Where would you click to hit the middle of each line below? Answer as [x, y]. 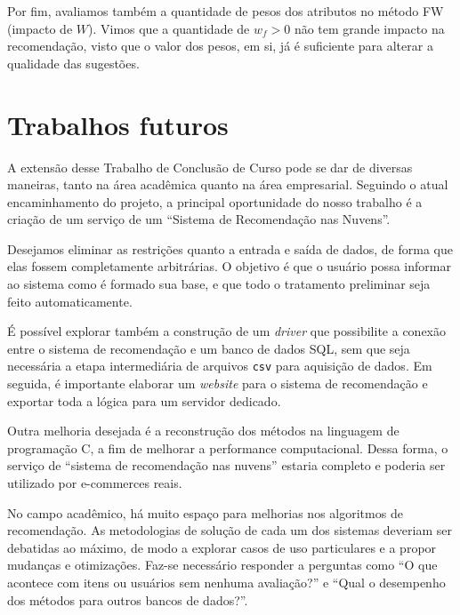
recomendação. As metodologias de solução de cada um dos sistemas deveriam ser [230, 530]
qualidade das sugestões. [73, 63]
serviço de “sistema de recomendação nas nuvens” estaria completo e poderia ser [226, 465]
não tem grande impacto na [369, 28]
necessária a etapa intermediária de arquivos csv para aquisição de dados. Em [220, 366]
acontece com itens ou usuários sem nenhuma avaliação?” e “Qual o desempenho [226, 583]
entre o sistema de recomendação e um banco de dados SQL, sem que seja [209, 348]
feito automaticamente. [70, 301]
